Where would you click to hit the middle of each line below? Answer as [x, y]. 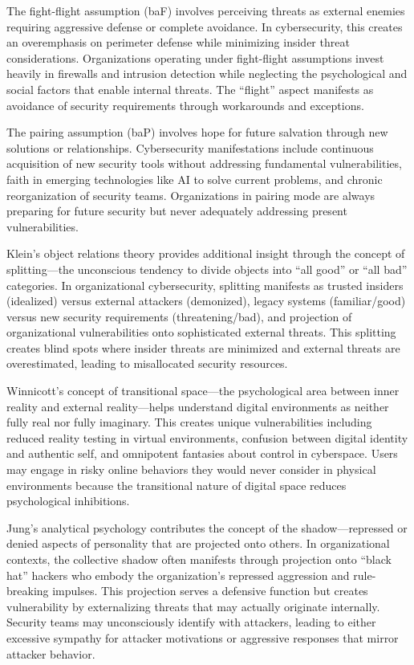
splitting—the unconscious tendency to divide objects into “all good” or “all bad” [207, 269]
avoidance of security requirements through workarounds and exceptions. [185, 105]
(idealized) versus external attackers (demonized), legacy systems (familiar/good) [206, 301]
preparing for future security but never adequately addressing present [177, 211]
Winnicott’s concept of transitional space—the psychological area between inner [203, 391]
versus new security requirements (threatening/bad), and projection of [179, 316]
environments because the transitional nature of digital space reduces [177, 485]
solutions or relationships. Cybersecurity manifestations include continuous [190, 147]
